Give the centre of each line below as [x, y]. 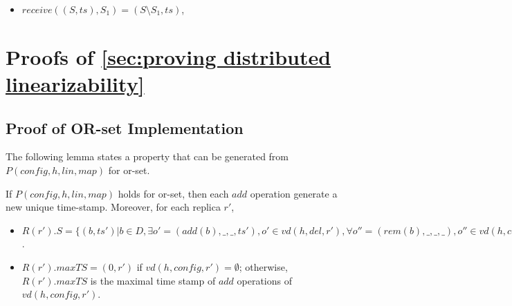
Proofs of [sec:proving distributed [168, 56]
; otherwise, [263, 266]
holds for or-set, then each [173, 193]
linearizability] [75, 83]
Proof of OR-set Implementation [125, 127]
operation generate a [294, 193]
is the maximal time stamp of [153, 280]
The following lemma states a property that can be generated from [147, 156]
